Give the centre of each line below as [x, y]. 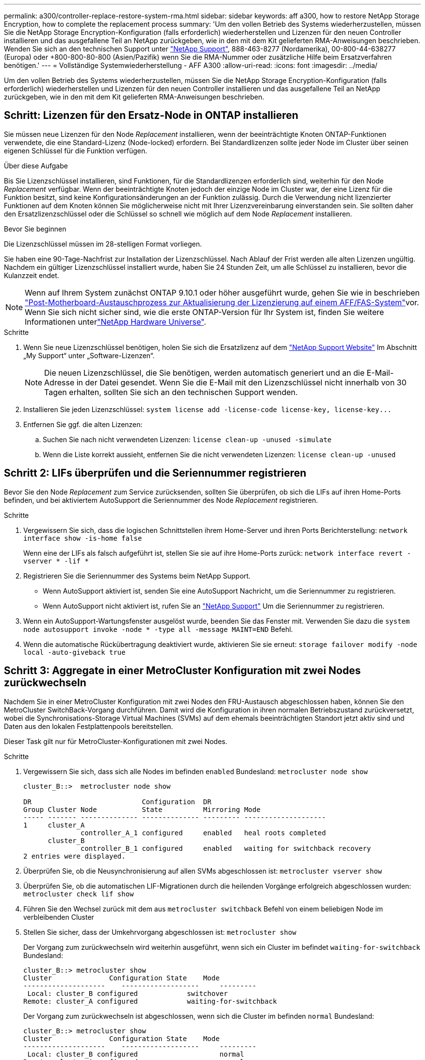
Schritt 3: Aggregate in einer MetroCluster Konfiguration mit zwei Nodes [182, 671]
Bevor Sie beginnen [35, 229]
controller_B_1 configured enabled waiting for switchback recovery [226, 848]
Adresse [59, 382]
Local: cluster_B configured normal [136, 1054]
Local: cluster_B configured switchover [128, 993]
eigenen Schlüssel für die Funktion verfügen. [76, 150]
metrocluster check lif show [79, 894]
